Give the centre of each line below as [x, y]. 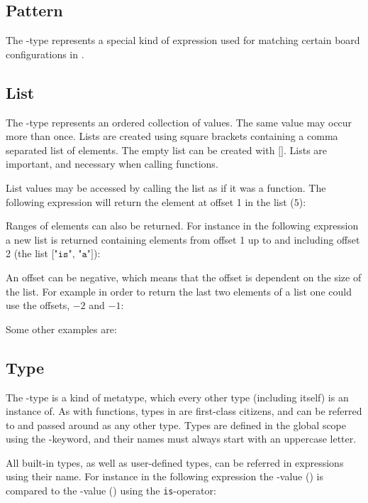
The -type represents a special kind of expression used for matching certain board [183, 40]
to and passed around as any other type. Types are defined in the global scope [176, 424]
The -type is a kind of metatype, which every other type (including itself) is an [177, 397]
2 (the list [27, 253]
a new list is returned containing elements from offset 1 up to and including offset [183, 239]
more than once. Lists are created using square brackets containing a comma [172, 136]
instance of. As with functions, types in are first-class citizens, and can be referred [184, 411]
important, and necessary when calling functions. [112, 164]
